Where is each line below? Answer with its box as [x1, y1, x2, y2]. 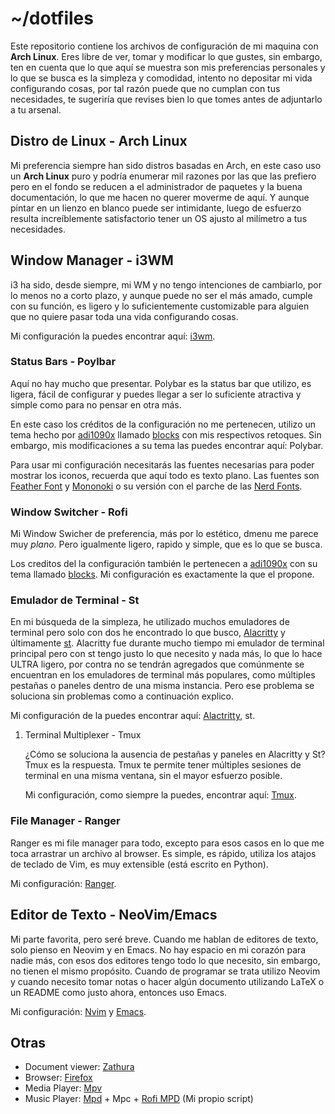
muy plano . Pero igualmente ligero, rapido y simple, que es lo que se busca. [10, 538, 323, 551]
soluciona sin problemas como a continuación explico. [10, 690, 234, 702]
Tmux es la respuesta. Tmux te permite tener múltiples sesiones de [24, 759, 302, 771]
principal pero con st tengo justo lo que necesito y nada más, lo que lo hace [10, 648, 323, 660]
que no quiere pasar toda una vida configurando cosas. [10, 310, 239, 322]
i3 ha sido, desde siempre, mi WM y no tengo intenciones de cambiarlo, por [10, 278, 323, 291]
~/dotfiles [10, 7, 94, 30]
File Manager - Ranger [10, 814, 121, 828]
